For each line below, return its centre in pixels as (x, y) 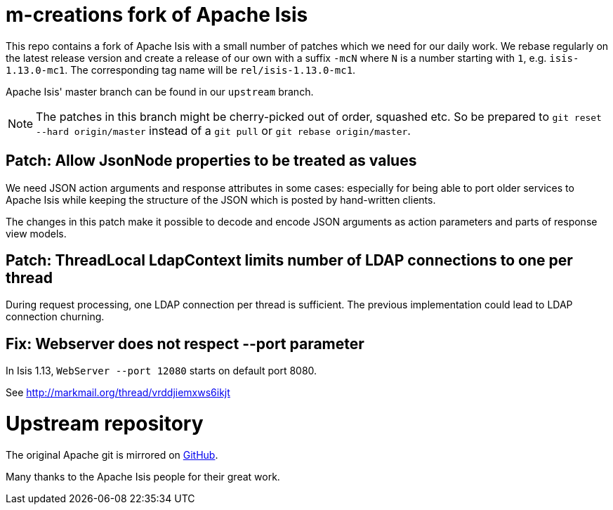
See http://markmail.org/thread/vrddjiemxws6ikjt (118, 393)
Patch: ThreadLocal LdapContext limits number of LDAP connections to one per (289, 261)
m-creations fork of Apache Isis (157, 15)
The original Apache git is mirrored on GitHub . (112, 455)
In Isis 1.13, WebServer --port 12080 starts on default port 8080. (162, 371)
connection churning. (55, 317)
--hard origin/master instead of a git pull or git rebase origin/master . (223, 130)
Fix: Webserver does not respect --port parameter (185, 344)
